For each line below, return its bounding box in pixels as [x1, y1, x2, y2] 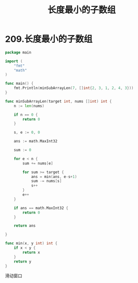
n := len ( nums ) [14, 103, 45, 108]
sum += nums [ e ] [22, 161, 53, 166]
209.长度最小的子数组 [5, 34, 93, 45]
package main [5, 50, 32, 55]
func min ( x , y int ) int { [5, 241, 57, 246]
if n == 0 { [14, 112, 38, 117]
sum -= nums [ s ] [31, 178, 62, 184]
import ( [5, 59, 23, 64]
